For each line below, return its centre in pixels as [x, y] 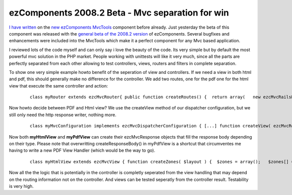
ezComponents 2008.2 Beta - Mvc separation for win [119, 13]
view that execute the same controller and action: [58, 86]
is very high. [21, 186]
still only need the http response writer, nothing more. [63, 115]
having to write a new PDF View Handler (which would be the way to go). [82, 150]
